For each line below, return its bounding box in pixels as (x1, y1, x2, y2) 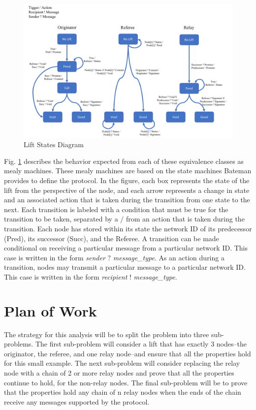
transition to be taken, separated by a (4, 214, 118, 224)
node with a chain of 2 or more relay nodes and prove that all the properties (4, 368, 234, 378)
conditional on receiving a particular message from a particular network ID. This (4, 243, 248, 253)
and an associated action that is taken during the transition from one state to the (4, 194, 250, 205)
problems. (4, 339, 33, 349)
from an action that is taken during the (126, 214, 245, 224)
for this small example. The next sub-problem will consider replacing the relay (4, 358, 240, 368)
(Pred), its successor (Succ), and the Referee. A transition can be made (4, 233, 219, 243)
